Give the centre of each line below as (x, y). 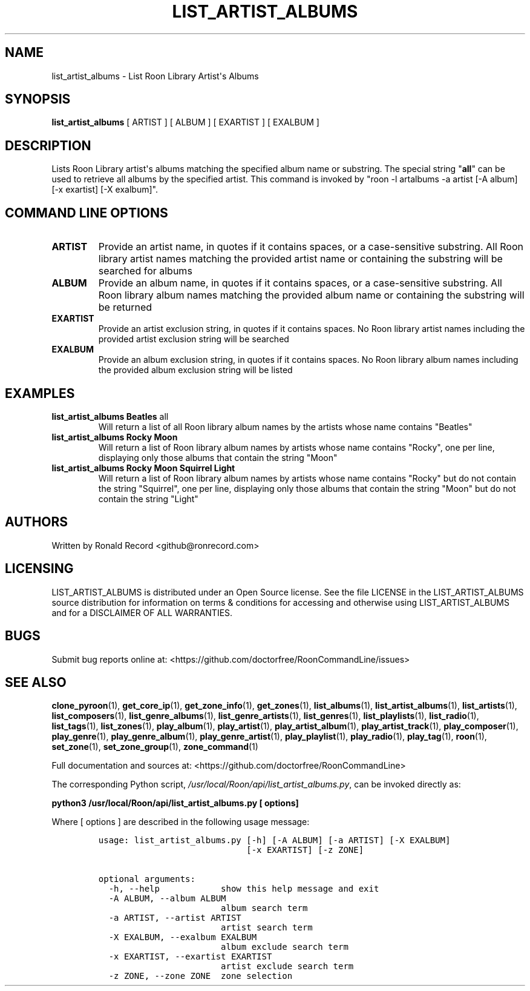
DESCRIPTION (48, 145)
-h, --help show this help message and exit (244, 889)
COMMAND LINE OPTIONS (87, 213)
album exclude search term (285, 947)
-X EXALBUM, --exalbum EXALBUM (183, 937)
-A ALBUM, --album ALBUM (167, 899)
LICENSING (39, 569)
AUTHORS (37, 522)
